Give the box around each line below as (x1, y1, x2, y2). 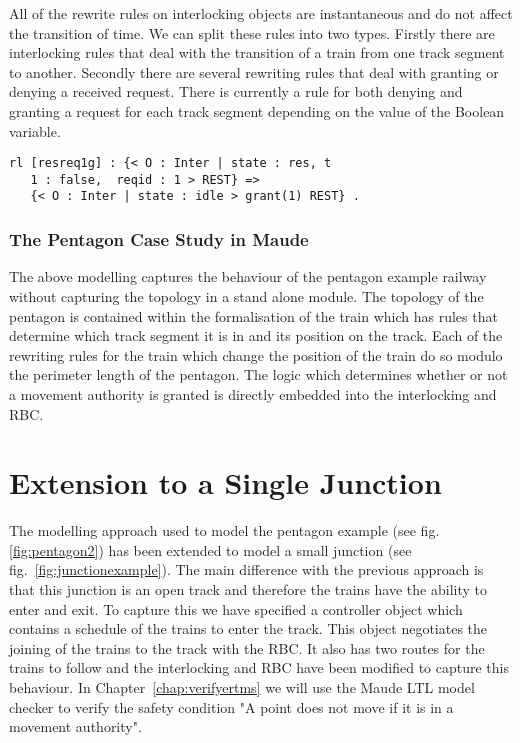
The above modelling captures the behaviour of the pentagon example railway (9, 266, 487, 287)
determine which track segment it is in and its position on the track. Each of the (9, 325, 503, 346)
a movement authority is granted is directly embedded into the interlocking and (9, 383, 497, 404)
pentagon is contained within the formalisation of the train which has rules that (9, 305, 498, 326)
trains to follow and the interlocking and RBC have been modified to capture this (9, 657, 510, 678)
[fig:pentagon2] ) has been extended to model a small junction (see (9, 539, 412, 560)
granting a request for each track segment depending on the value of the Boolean (9, 100, 505, 121)
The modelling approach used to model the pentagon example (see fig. (9, 520, 440, 541)
